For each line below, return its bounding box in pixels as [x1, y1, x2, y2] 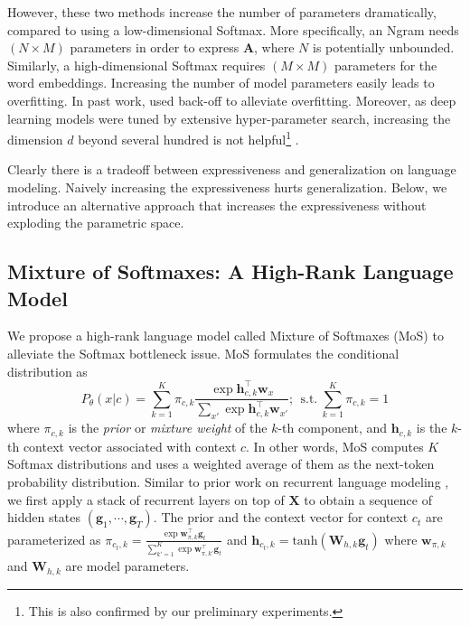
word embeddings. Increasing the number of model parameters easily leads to [7, 73, 435, 92]
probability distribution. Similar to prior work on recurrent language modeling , [7, 472, 449, 491]
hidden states [7, 508, 81, 527]
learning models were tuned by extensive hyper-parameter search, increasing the [7, 108, 451, 127]
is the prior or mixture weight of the [68, 418, 268, 437]
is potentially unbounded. [313, 38, 455, 57]
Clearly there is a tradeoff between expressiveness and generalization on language [7, 160, 456, 179]
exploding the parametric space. [7, 213, 184, 232]
